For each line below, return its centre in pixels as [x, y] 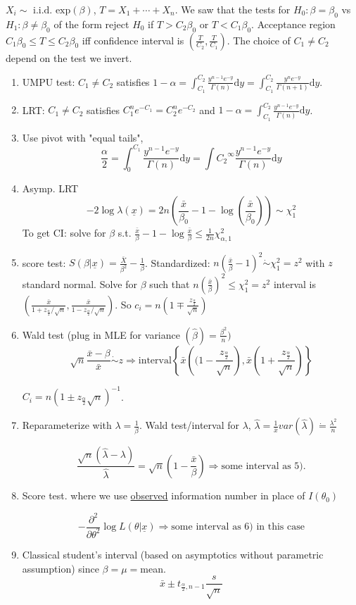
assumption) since [61, 568]
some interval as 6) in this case [238, 527]
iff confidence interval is [133, 40]
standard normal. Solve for [80, 283]
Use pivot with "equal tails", [83, 137]
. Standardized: [177, 262]
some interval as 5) [262, 466]
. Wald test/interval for [189, 425]
